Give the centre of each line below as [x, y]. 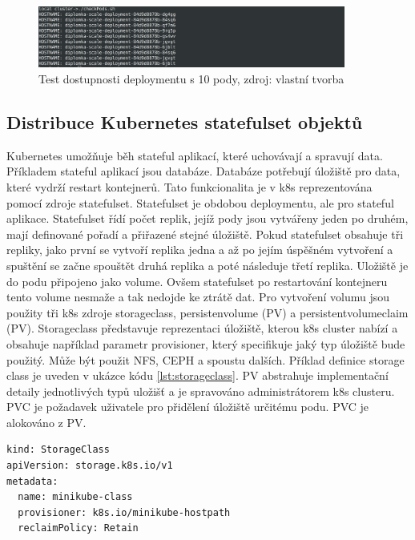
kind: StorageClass [58, 450]
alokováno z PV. [46, 422]
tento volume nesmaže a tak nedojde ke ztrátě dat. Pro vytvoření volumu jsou [198, 297]
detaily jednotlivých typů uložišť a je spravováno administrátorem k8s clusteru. [201, 391]
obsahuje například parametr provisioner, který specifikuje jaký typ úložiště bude [206, 343]
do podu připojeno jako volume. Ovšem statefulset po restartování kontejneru [197, 281]
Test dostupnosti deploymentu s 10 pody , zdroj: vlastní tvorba [191, 78]
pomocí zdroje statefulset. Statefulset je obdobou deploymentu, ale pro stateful [200, 202]
